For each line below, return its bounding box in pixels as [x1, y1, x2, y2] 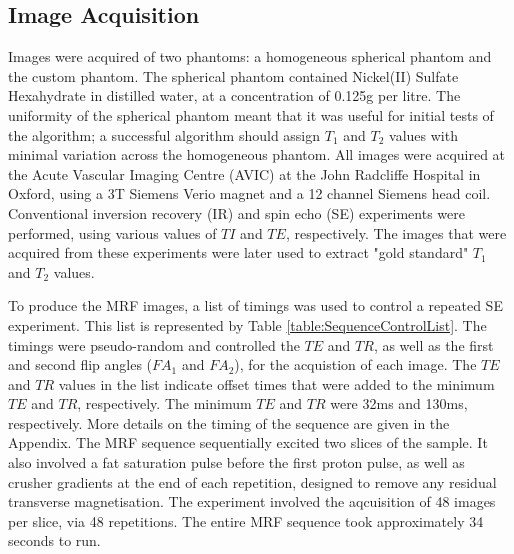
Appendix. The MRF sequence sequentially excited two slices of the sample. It [8, 432, 488, 453]
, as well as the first [373, 334, 494, 355]
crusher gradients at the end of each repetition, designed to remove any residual [8, 471, 497, 492]
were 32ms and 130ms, [330, 393, 468, 414]
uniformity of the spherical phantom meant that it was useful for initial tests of [8, 104, 494, 125]
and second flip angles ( [8, 354, 153, 375]
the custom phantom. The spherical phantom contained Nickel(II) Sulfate [8, 65, 459, 86]
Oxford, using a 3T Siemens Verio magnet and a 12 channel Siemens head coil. [8, 183, 491, 204]
